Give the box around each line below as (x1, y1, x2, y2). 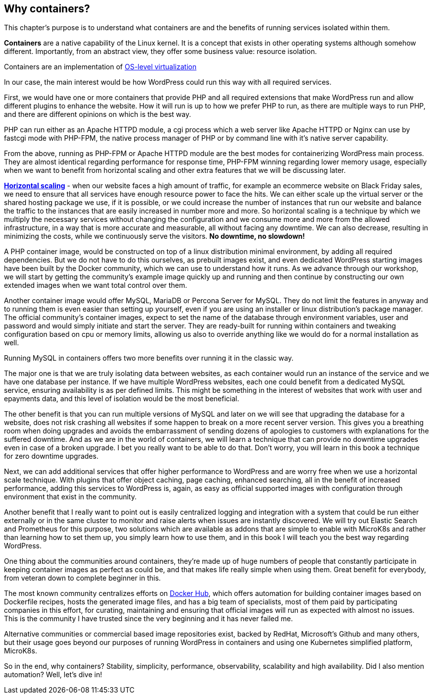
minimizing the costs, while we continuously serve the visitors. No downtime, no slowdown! (4, 232, 305, 241)
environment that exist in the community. (4, 492, 137, 501)
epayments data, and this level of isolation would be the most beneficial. (4, 394, 240, 403)
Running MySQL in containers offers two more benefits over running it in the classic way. (4, 354, 294, 363)
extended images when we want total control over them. (4, 281, 188, 290)
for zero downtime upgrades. (4, 452, 98, 461)
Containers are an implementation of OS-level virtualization (4, 62, 196, 71)
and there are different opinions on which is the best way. (4, 110, 191, 119)
